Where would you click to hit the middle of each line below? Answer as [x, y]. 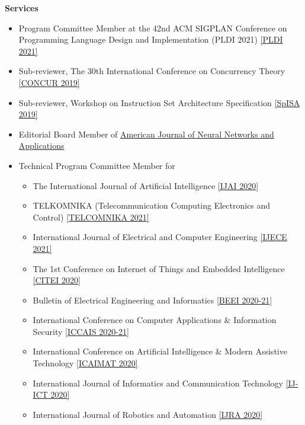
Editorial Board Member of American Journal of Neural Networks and [146, 134]
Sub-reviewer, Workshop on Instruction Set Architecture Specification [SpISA [159, 102]
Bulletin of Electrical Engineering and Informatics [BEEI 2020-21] [152, 300]
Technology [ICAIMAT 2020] [85, 363]
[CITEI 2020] [57, 280]
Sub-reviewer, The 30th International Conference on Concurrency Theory [152, 71]
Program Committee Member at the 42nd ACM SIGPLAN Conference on [153, 28]
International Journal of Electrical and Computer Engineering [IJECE [160, 237]
